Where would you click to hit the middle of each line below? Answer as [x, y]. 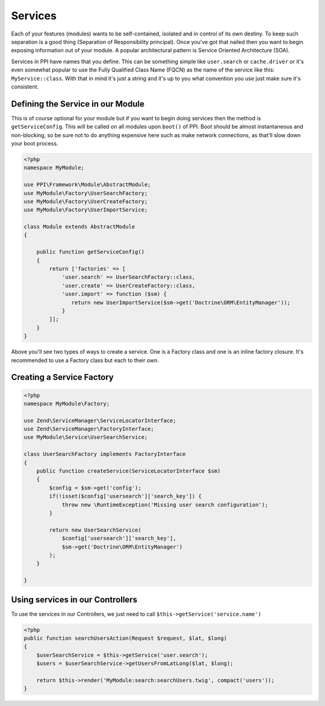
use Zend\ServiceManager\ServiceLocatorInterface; [100, 420]
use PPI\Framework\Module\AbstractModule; [87, 185]
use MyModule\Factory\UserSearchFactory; [86, 193]
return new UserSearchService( [95, 530]
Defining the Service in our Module [78, 104]
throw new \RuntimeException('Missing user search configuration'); [165, 505]
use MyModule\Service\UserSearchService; [86, 437]
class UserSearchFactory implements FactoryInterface [105, 454]
